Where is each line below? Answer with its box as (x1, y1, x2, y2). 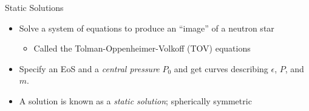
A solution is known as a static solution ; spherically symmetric (19, 94, 252, 107)
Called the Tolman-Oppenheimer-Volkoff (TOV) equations (33, 42, 251, 55)
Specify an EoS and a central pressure (19, 62, 160, 75)
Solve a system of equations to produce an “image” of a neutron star (19, 21, 274, 34)
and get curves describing (174, 62, 268, 75)
